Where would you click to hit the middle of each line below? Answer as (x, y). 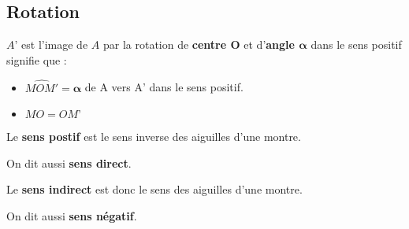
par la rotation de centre (165, 44)
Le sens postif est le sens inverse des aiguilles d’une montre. (154, 137)
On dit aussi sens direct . (69, 163)
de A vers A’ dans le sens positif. (164, 87)
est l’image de (55, 44)
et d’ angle (269, 44)
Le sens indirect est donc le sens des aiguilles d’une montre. (154, 189)
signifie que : (37, 59)
